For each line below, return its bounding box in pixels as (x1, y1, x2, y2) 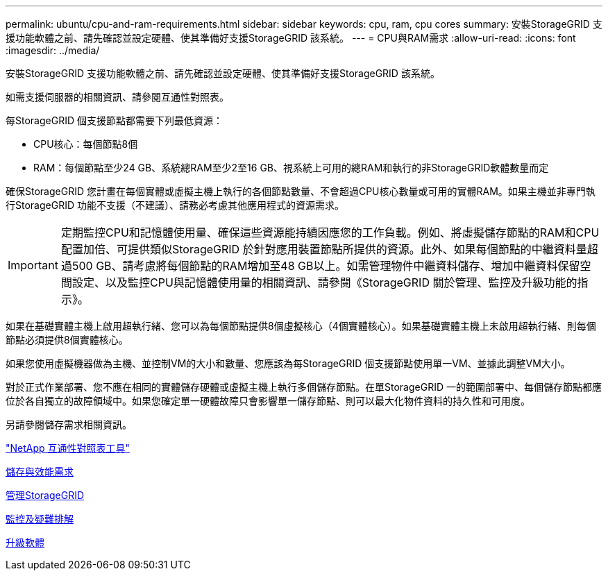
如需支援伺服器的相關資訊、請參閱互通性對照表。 (6, 91, 229, 103)
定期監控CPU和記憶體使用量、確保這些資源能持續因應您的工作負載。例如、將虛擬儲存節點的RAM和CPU (60, 226, 600, 239)
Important (8, 258, 58, 272)
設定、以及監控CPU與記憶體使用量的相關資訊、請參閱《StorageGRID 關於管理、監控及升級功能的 (71, 276, 577, 289)
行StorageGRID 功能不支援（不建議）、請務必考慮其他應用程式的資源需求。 (6, 199, 344, 211)
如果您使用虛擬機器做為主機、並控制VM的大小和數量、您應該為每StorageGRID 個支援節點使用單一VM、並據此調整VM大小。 (6, 357, 571, 369)
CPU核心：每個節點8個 (33, 138, 138, 150)
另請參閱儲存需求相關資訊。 (6, 418, 132, 430)
